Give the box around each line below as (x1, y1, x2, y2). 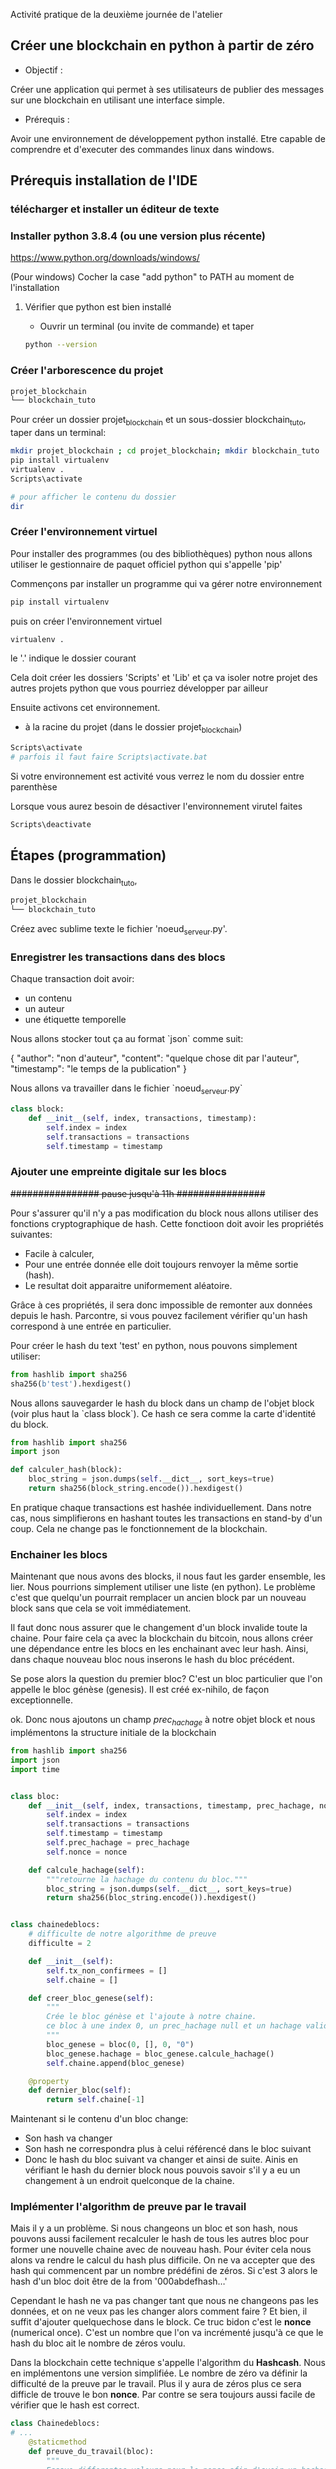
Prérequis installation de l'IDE (10, 172, 198, 189)
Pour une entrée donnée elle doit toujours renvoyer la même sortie (24, 1258, 299, 1270)
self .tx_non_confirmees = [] (46, 1965, 168, 1976)
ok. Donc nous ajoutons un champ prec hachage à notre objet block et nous (10, 1714, 316, 1728)
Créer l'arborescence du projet (10, 364, 164, 378)
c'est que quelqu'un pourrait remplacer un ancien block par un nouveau (10, 1592, 307, 1604)
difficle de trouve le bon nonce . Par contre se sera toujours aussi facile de (10, 2389, 316, 2401)
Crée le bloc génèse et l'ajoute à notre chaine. (46, 2012, 257, 2022)
